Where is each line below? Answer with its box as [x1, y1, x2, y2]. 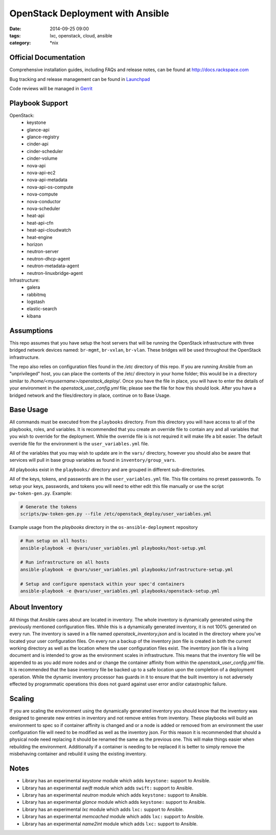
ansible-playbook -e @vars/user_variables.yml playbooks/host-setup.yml [20, 545, 206, 551]
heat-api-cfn [27, 220, 54, 226]
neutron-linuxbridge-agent [27, 270, 83, 276]
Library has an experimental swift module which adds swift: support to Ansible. [22, 785, 194, 791]
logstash [27, 298, 45, 305]
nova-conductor [27, 198, 61, 204]
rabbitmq [27, 291, 46, 297]
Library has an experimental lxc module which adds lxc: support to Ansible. [22, 806, 184, 812]
